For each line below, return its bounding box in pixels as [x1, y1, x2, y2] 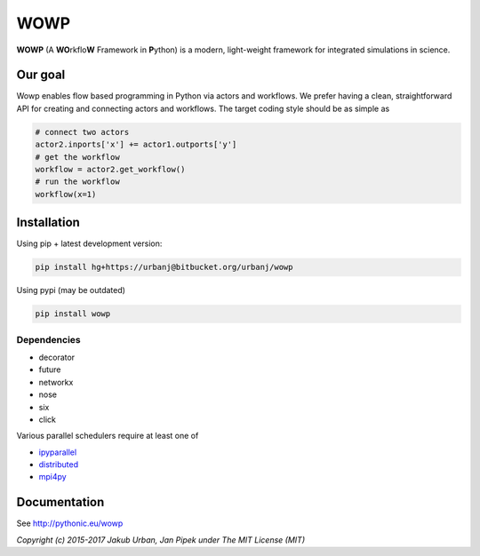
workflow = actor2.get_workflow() [35, 164, 186, 174]
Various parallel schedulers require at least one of [16, 431, 199, 441]
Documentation [16, 495, 105, 510]
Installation [16, 215, 80, 230]
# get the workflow [35, 152, 120, 162]
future [38, 364, 61, 375]
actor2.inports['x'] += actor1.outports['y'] [35, 139, 237, 150]
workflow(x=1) [35, 189, 97, 199]
